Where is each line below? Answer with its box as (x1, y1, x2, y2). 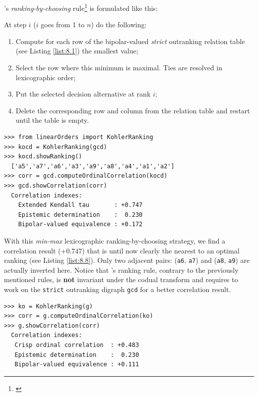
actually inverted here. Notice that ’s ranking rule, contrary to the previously (4, 264, 239, 275)
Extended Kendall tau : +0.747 (18, 201, 143, 209)
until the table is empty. (15, 115, 89, 125)
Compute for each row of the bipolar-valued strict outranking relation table (15, 36, 245, 46)
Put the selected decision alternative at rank (15, 89, 151, 99)
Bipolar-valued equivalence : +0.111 (14, 361, 139, 368)
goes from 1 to (41, 19, 85, 30)
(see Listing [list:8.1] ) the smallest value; (15, 46, 138, 56)
